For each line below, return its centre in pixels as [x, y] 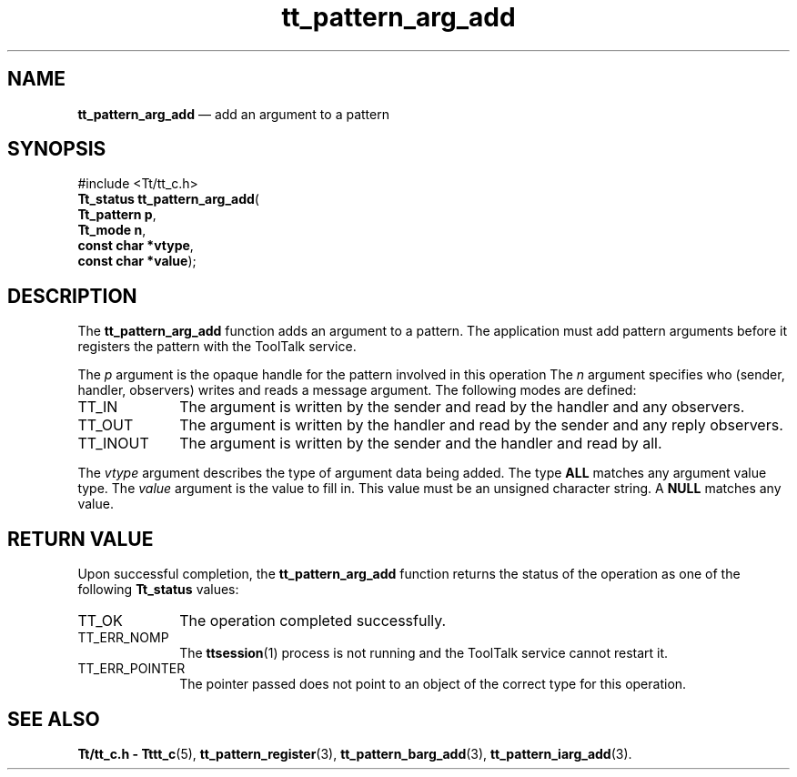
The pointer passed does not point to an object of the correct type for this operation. [433, 684]
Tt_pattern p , [117, 215]
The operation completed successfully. [313, 621]
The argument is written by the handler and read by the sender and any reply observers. [481, 425]
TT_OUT [106, 425]
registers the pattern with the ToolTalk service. [217, 347]
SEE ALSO [54, 719]
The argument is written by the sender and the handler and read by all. [421, 444]
